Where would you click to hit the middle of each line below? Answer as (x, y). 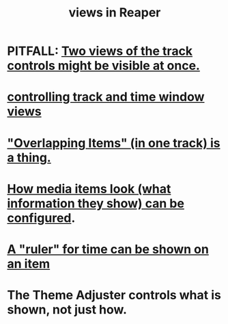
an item (29, 263)
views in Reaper (115, 13)
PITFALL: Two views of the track (100, 51)
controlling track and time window (106, 97)
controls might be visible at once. (103, 66)
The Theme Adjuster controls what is (114, 295)
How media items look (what (89, 189)
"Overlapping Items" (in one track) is (114, 143)
